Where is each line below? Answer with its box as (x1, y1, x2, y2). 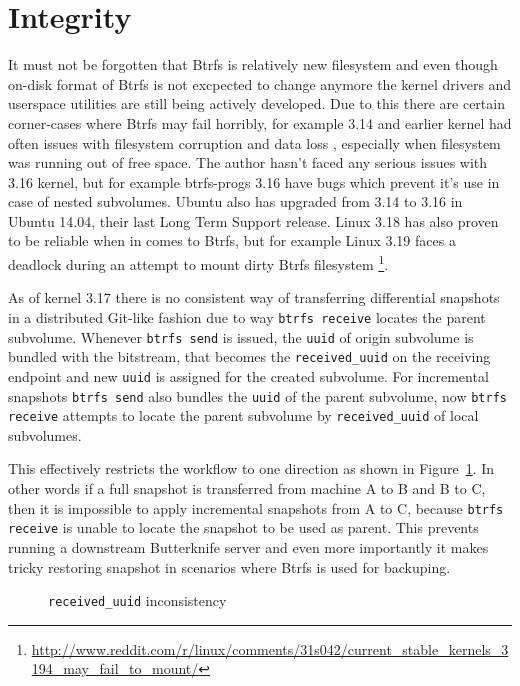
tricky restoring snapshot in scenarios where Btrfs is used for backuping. (8, 556, 451, 577)
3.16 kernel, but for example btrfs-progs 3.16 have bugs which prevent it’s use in (8, 171, 500, 192)
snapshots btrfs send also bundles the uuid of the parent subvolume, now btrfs (8, 385, 507, 406)
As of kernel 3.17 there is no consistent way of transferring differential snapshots (8, 287, 500, 308)
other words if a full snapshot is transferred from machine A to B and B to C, (8, 478, 486, 499)
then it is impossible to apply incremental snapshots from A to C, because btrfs (8, 497, 504, 518)
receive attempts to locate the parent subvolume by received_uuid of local (8, 405, 479, 426)
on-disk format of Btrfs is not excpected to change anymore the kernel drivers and (8, 73, 512, 94)
